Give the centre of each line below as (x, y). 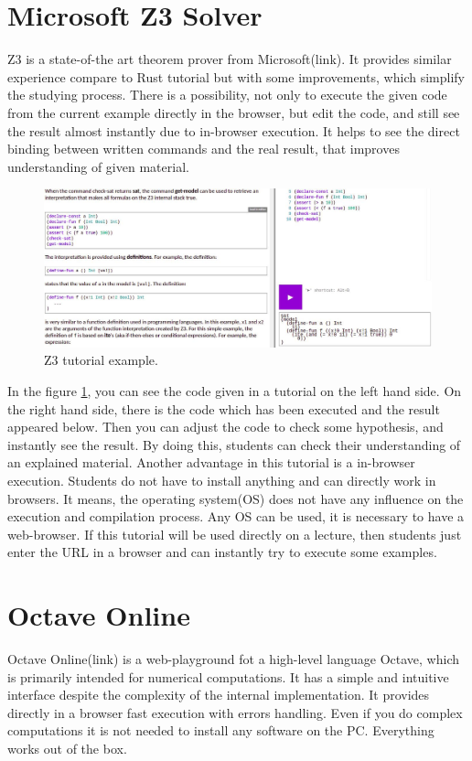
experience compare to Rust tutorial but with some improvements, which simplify (236, 76)
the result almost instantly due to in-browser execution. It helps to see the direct (234, 130)
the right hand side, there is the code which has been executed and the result (224, 408)
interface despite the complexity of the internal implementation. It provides (219, 695)
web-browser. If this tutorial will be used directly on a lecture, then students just (235, 534)
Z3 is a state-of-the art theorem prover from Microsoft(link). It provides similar (230, 59)
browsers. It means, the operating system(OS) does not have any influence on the (236, 498)
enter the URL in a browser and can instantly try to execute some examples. (222, 552)
